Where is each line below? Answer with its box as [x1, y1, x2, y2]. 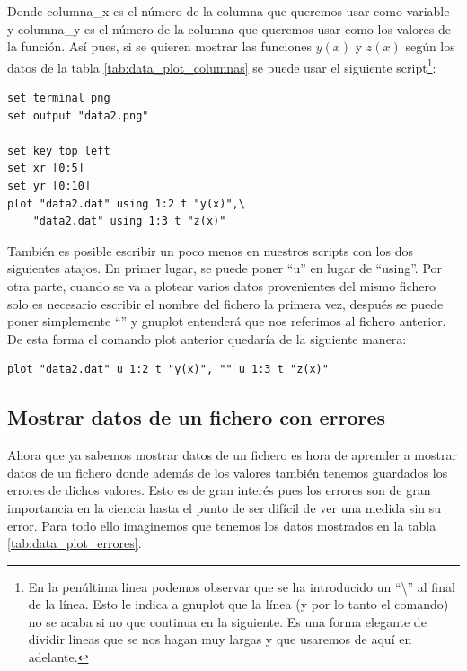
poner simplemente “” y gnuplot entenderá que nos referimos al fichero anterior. [7, 312, 446, 331]
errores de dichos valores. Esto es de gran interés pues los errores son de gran [7, 481, 431, 499]
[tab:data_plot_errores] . [7, 534, 142, 552]
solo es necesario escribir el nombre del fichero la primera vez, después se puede [7, 294, 444, 313]
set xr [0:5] [7, 162, 84, 175]
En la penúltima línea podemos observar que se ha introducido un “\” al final [28, 577, 455, 596]
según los [405, 37, 455, 56]
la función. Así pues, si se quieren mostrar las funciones [7, 37, 312, 56]
